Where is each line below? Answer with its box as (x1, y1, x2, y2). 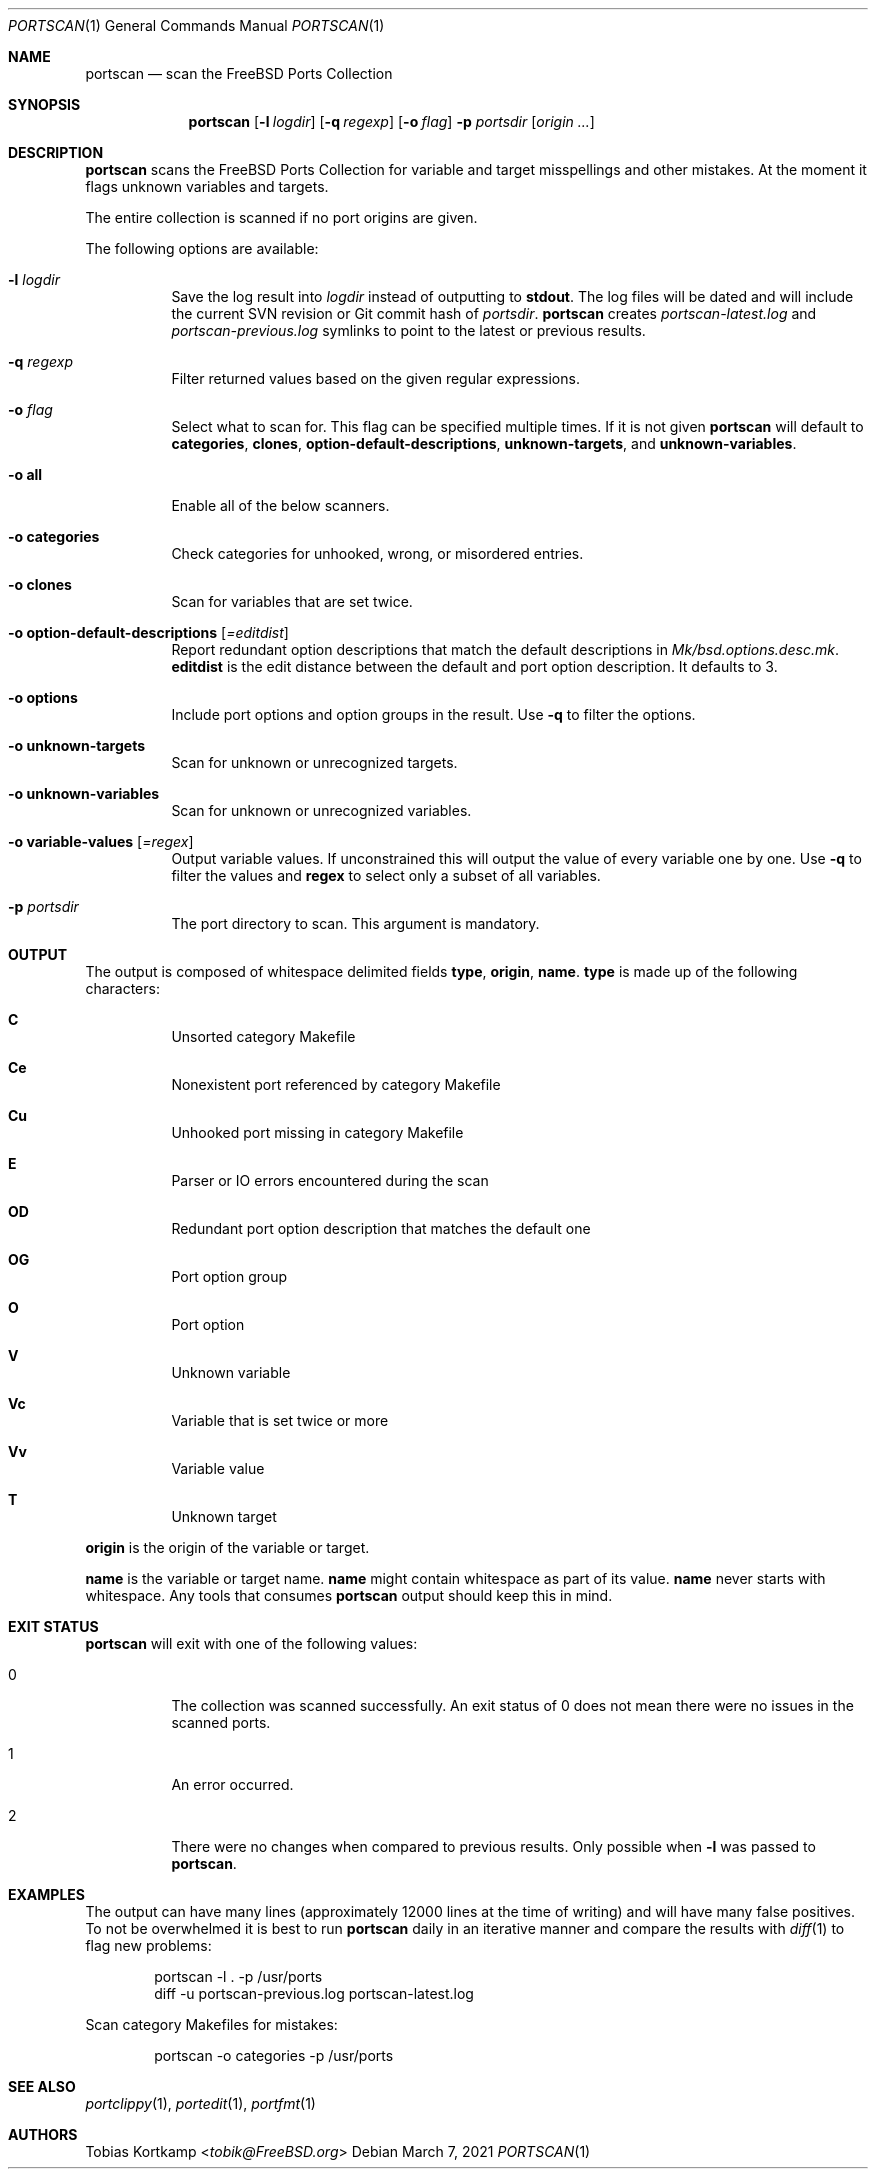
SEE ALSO (8, 2078, 76, 2095)
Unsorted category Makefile (171, 1028, 356, 1045)
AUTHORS (8, 2126, 78, 2143)
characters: (85, 980, 160, 997)
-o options (8, 689, 78, 706)
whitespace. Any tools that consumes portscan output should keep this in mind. (85, 1587, 613, 1604)
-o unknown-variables (8, 785, 160, 802)
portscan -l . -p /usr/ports (154, 1968, 323, 1985)
